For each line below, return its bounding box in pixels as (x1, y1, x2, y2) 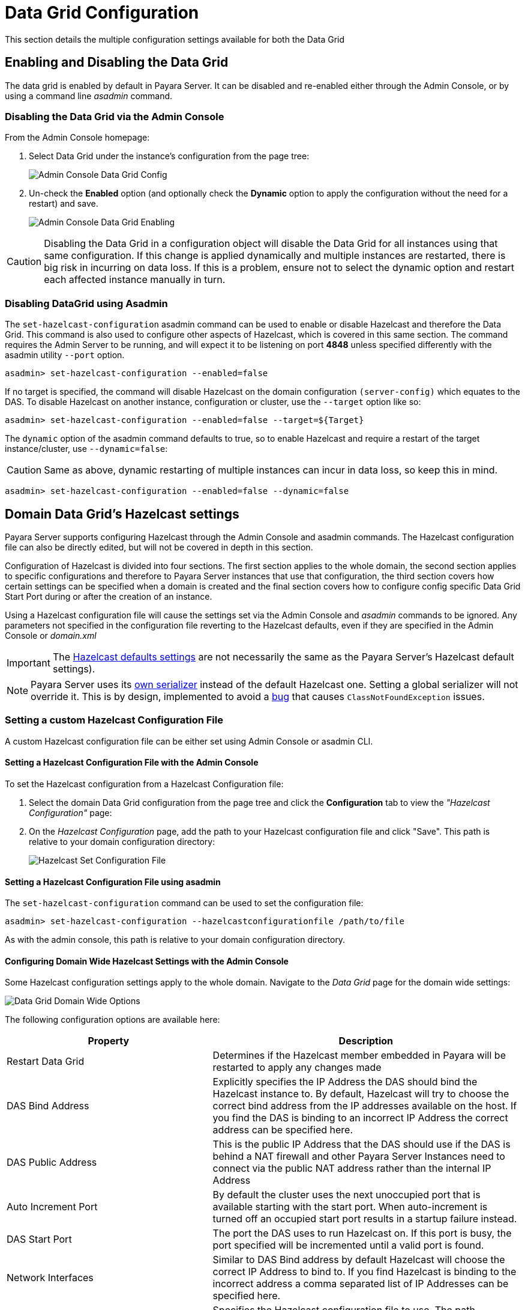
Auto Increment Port (7, 1201, 98, 1213)
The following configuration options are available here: (5, 1014, 220, 1025)
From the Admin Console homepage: (5, 132, 150, 143)
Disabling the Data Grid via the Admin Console (5, 110, 224, 123)
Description (338, 1035, 394, 1047)
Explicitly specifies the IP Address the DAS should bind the (212, 1076, 478, 1088)
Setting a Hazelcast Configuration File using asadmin (5, 876, 221, 887)
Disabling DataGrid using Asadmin (5, 297, 168, 309)
